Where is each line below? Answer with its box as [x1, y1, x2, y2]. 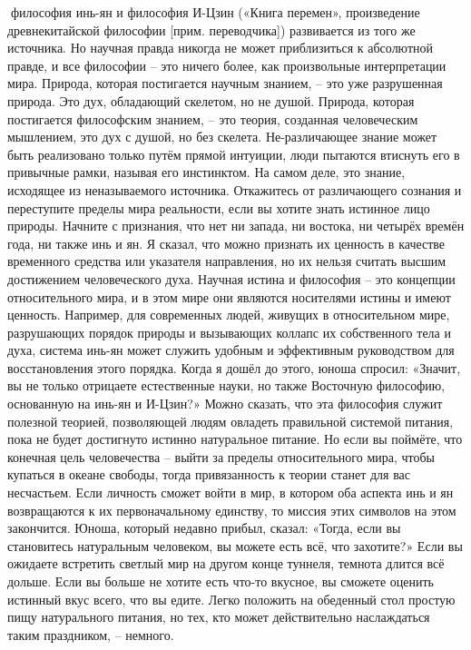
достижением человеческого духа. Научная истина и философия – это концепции [7, 269, 456, 288]
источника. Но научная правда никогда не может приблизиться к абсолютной [7, 38, 433, 57]
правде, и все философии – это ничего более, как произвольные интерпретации [7, 55, 446, 74]
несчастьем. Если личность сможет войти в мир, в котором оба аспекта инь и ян [7, 483, 454, 502]
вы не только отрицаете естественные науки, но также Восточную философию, [7, 376, 446, 395]
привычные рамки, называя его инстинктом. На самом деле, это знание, [7, 162, 406, 182]
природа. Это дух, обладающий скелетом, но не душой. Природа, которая [7, 91, 415, 110]
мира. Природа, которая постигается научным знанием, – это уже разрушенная [7, 74, 443, 93]
